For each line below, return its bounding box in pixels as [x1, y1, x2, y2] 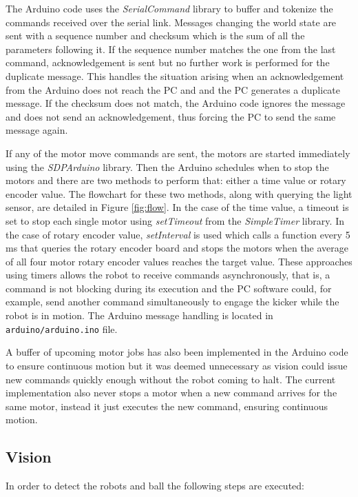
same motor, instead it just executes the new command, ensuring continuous [6, 398, 328, 413]
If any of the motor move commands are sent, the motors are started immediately [6, 145, 350, 160]
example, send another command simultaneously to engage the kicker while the [6, 294, 339, 309]
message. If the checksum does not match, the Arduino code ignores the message [6, 96, 346, 110]
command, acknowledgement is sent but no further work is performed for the [6, 55, 330, 70]
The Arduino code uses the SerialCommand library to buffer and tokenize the [6, 1, 333, 15]
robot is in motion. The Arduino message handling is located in [6, 308, 273, 323]
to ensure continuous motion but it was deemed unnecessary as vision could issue [6, 358, 348, 372]
